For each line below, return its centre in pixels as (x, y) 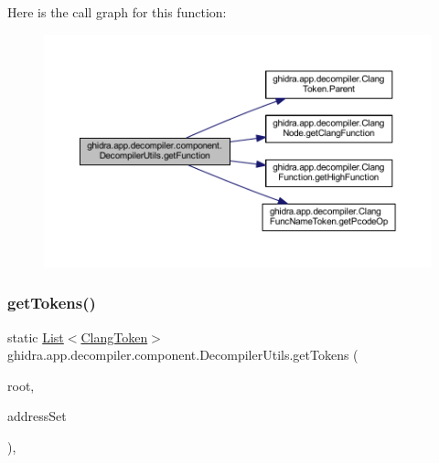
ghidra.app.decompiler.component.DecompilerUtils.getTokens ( (183, 355)
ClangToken (114, 337)
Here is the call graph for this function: (117, 12)
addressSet (37, 416)
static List (36, 337)
